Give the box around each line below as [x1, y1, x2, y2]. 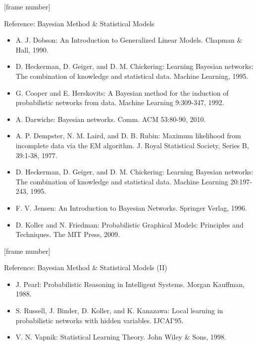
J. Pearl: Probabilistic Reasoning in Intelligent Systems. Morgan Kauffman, [15, 279, 245, 289]
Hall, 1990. [15, 44, 49, 55]
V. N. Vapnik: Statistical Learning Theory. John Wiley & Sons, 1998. [15, 332, 226, 342]
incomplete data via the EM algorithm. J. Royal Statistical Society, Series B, [15, 140, 249, 150]
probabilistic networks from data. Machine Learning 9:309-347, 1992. [15, 97, 224, 108]
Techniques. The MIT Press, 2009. [15, 229, 120, 239]
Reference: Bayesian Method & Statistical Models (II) [4, 262, 167, 273]
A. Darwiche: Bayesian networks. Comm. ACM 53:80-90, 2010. [15, 114, 206, 124]
